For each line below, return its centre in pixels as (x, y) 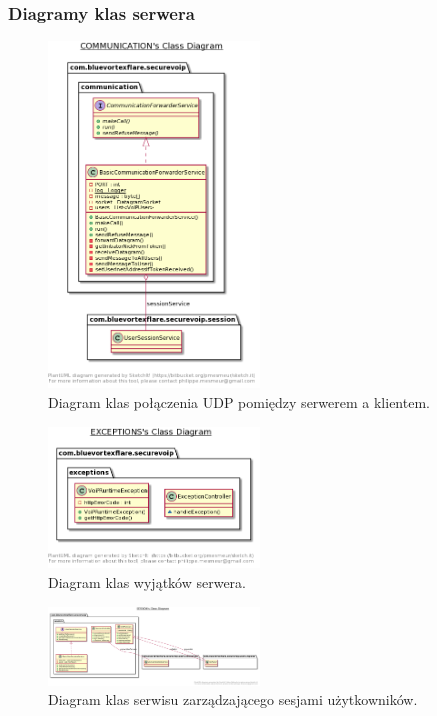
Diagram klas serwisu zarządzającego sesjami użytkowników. (233, 699)
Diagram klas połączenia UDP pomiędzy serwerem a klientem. (239, 401)
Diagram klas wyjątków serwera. (147, 582)
